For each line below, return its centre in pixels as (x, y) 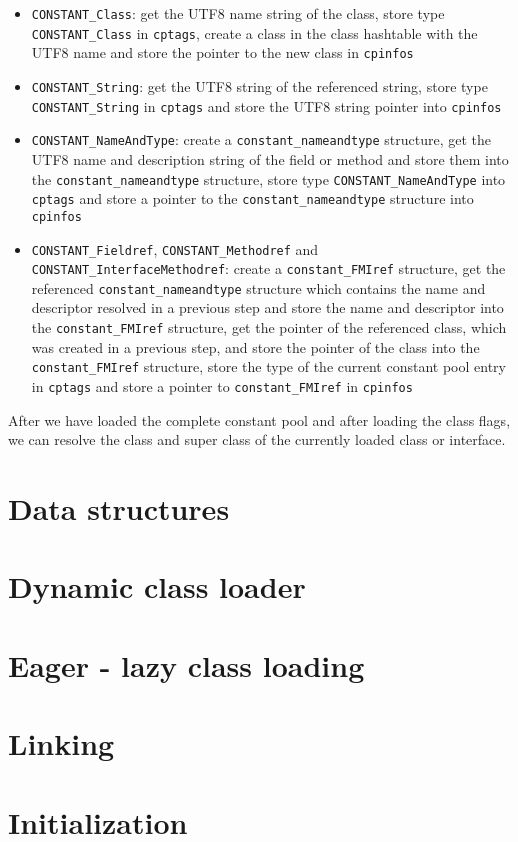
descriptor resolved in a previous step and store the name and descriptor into (267, 307)
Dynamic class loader (157, 586)
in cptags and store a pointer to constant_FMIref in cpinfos (222, 385)
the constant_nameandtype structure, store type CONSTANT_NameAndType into (268, 178)
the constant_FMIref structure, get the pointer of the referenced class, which (269, 327)
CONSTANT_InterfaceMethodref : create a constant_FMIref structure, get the (268, 268)
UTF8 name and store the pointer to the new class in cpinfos (222, 52)
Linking (61, 743)
